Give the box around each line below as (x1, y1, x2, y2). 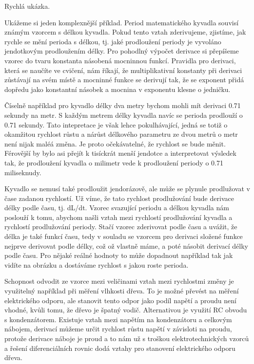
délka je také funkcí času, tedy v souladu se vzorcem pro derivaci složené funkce (4, 231, 243, 241)
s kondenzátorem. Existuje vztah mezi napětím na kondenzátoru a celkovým (4, 314, 232, 324)
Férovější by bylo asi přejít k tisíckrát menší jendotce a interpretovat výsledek (4, 148, 236, 158)
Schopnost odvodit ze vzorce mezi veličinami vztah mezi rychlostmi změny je (4, 276, 234, 286)
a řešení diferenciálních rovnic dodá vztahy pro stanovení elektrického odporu (4, 343, 235, 353)
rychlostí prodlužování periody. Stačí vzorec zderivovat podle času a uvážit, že (4, 221, 237, 232)
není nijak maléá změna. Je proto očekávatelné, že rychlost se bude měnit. (4, 138, 226, 148)
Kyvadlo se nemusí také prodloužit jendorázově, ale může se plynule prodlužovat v (4, 183, 250, 194)
